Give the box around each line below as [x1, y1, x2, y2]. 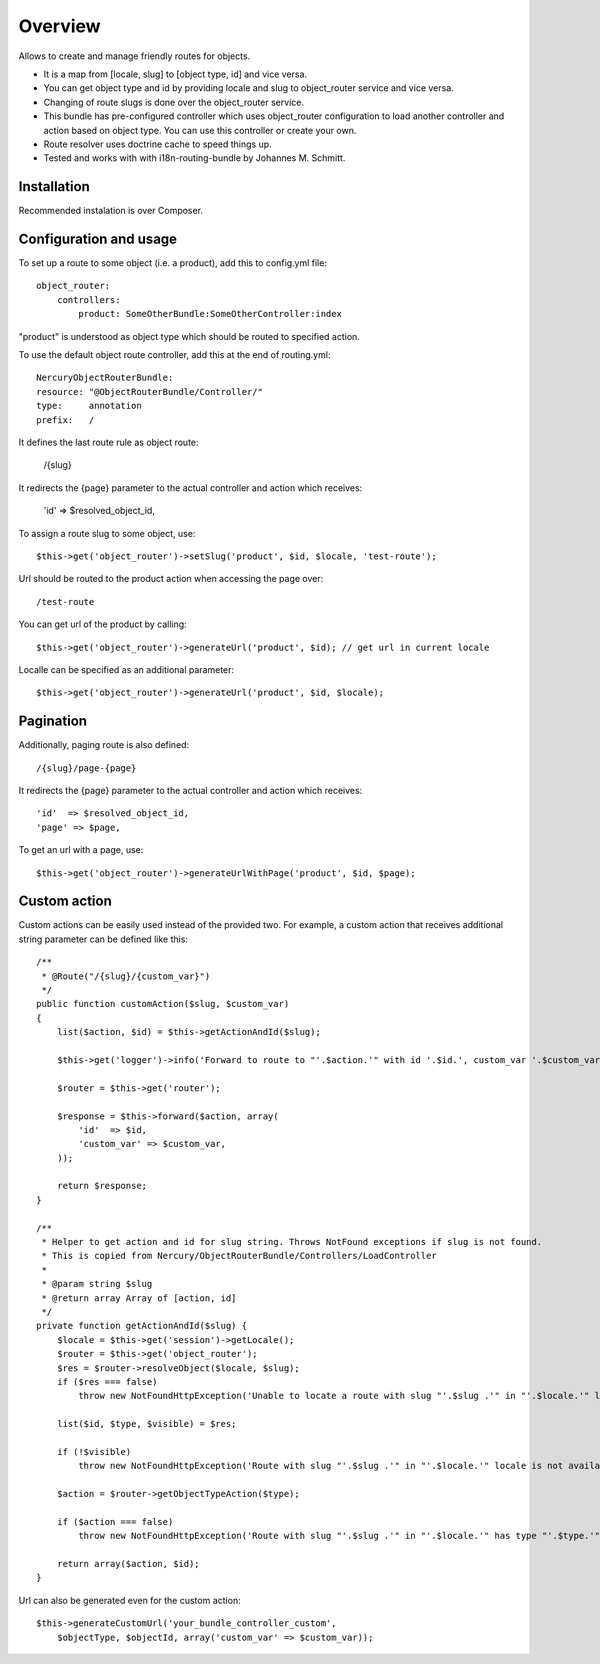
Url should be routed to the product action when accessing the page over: [18, 573, 324, 585]
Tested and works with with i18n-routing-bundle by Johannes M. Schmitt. [43, 152, 346, 164]
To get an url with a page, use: [18, 844, 144, 856]
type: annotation [36, 400, 142, 412]
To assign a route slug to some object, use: [18, 527, 196, 539]
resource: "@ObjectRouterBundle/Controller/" [36, 386, 264, 397]
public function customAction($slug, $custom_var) [36, 998, 290, 1010]
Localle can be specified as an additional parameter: [18, 663, 235, 675]
